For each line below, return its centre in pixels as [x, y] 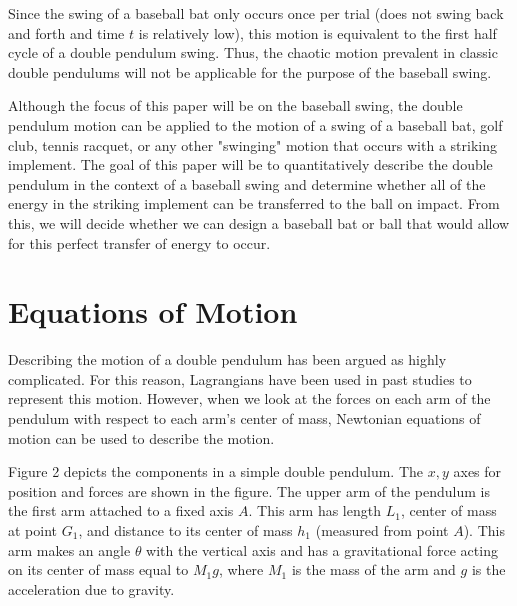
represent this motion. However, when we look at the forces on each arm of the [249, 398]
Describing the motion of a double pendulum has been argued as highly [227, 359]
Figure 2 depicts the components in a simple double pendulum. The [216, 471]
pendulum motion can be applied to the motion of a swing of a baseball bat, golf [255, 124]
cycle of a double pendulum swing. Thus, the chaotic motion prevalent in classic [253, 52]
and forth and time [66, 32]
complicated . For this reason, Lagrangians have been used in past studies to [240, 378]
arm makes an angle [69, 549]
